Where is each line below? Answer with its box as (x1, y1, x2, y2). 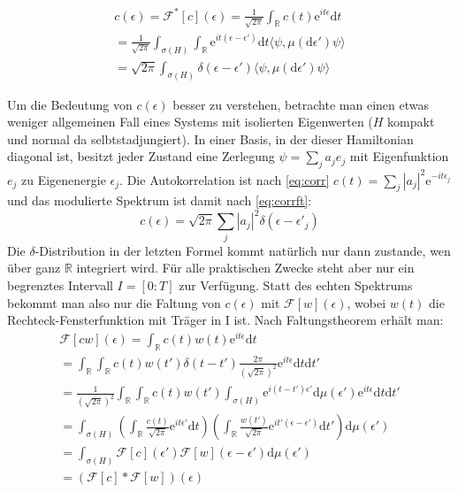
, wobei (347, 293, 386, 311)
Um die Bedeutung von (7, 95, 133, 113)
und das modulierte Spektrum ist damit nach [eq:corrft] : (7, 191, 312, 210)
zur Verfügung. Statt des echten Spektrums (179, 276, 413, 294)
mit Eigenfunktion (349, 147, 449, 165)
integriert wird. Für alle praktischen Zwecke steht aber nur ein (76, 258, 415, 277)
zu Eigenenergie (21, 170, 106, 188)
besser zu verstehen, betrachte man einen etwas (172, 95, 430, 113)
